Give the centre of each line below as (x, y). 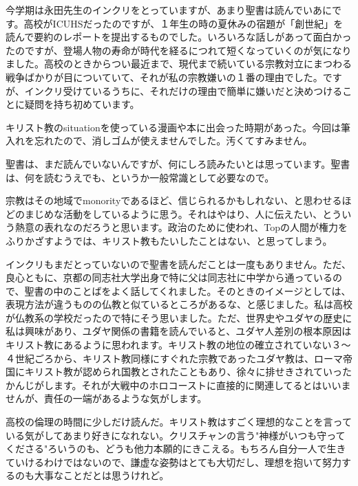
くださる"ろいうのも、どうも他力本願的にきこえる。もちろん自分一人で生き (176, 449)
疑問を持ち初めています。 (82, 104)
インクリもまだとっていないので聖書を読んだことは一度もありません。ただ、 (179, 264)
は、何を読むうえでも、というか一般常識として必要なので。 (140, 177)
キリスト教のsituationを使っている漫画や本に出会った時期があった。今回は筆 (178, 127)
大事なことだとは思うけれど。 (102, 475)
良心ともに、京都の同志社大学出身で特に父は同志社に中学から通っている (169, 277)
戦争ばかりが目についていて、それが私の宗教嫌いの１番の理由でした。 (164, 77)
